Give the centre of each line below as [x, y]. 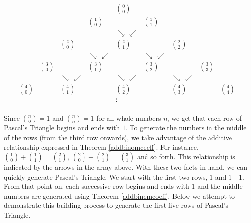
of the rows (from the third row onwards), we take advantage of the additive [118, 137]
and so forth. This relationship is [186, 156]
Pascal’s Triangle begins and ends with [62, 128]
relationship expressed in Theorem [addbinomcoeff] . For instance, [101, 147]
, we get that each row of [205, 118]
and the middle [220, 186]
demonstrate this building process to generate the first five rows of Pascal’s [116, 205]
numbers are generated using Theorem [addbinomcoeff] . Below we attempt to [119, 195]
